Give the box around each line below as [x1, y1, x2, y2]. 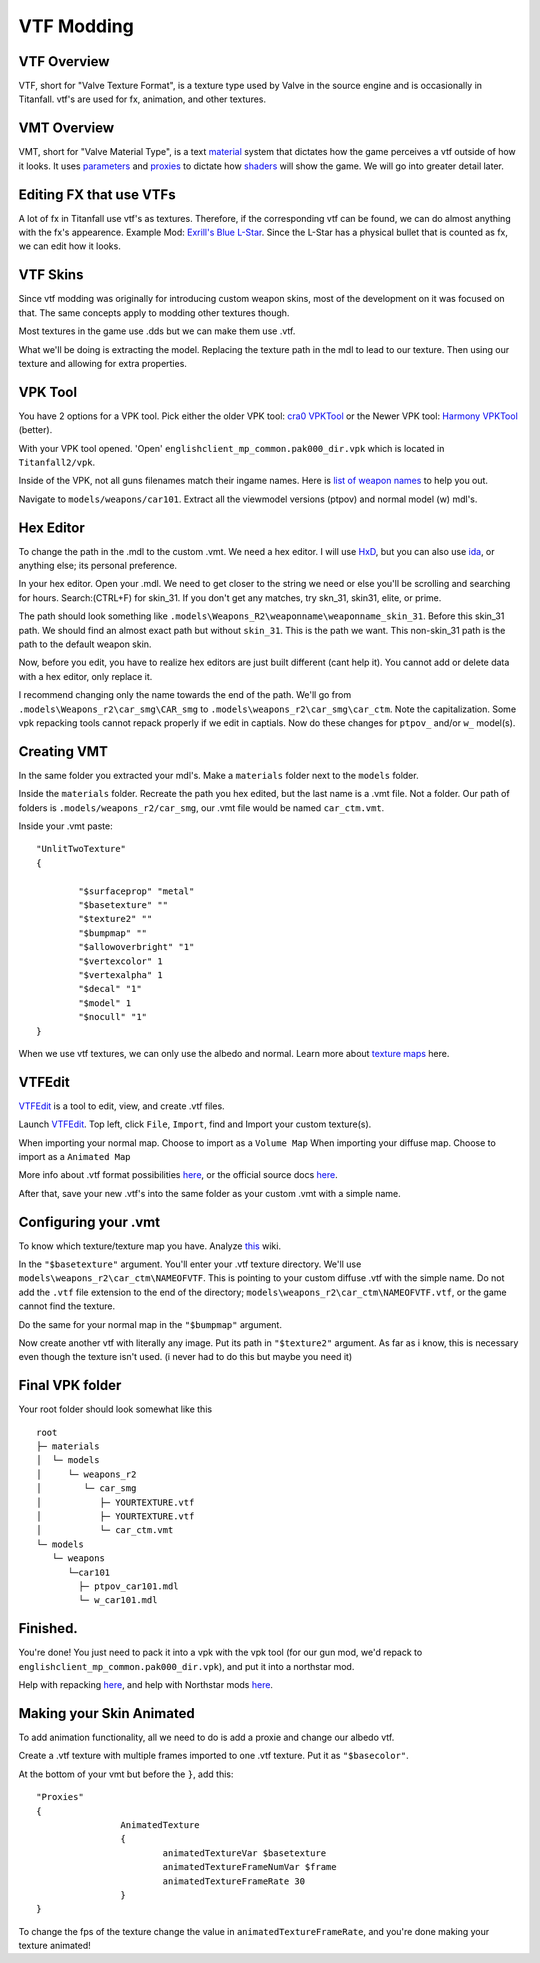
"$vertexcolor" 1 [78, 955, 164, 967]
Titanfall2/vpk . [18, 456, 96, 468]
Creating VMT [18, 743, 109, 760]
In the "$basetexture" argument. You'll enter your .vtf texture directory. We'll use [18, 1258, 362, 1270]
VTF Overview [18, 53, 110, 70]
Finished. [18, 1620, 79, 1637]
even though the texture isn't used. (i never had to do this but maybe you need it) [18, 1351, 353, 1363]
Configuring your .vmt [18, 1213, 160, 1230]
